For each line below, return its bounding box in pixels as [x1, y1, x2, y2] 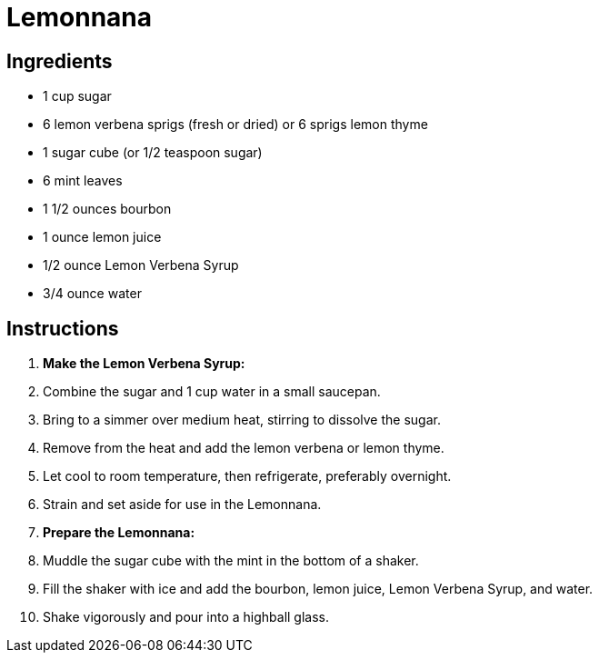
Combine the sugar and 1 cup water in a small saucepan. [43, 384, 381, 400]
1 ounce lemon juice [43, 229, 162, 245]
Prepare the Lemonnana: [43, 525, 195, 541]
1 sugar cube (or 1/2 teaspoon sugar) [43, 145, 263, 161]
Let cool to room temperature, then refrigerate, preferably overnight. [43, 468, 452, 485]
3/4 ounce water [43, 285, 142, 302]
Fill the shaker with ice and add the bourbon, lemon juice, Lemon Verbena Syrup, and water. [43, 581, 594, 597]
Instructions [6, 316, 119, 340]
